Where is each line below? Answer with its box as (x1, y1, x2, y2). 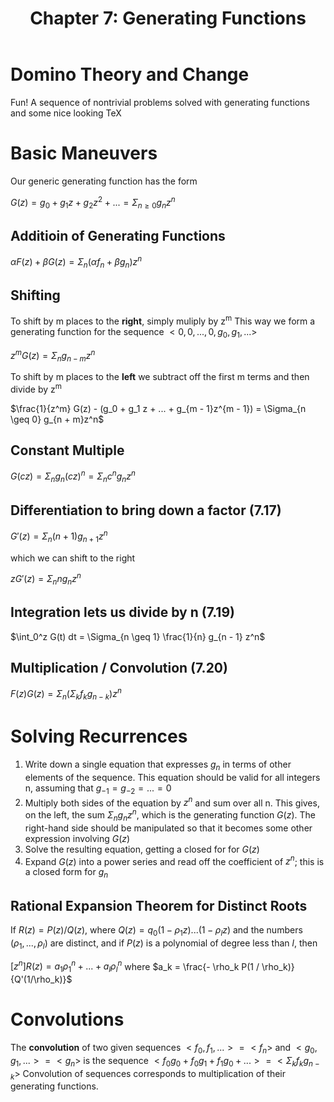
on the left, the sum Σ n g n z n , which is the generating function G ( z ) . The (24, 807, 316, 823)
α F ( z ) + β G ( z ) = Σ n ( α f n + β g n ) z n (10, 254, 143, 270)
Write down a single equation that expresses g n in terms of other (24, 758, 292, 772)
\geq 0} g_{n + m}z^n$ (10, 413, 105, 425)
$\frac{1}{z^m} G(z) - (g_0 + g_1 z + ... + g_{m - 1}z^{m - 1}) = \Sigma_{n (10, 402, 307, 414)
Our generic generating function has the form (10, 175, 198, 187)
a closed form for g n (24, 866, 109, 881)
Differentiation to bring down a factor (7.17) (10, 502, 282, 519)
